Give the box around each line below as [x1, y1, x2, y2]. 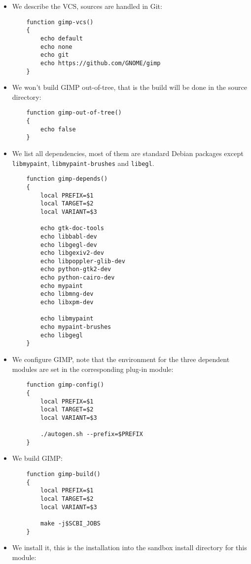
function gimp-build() [26, 471, 101, 478]
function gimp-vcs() [26, 18, 94, 26]
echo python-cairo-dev [40, 274, 115, 282]
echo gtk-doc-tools [40, 225, 104, 232]
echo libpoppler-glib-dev [40, 257, 125, 265]
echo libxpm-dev [40, 299, 94, 306]
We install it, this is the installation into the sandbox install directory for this [12, 542, 247, 553]
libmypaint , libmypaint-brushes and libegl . [12, 158, 154, 168]
